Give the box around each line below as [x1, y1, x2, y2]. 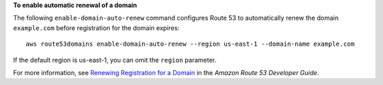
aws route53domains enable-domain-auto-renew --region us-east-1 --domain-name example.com [26, 40, 355, 48]
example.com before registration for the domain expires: [13, 23, 180, 32]
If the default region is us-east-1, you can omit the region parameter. [13, 55, 216, 64]
